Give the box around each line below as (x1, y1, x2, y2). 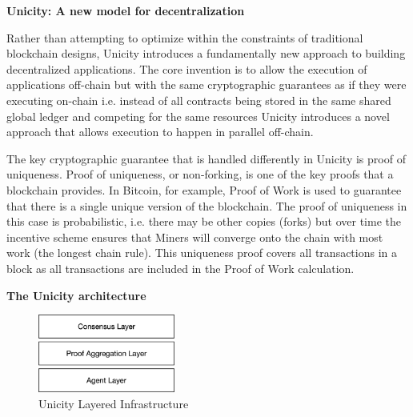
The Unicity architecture (6, 287, 146, 303)
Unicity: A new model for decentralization (6, 2, 245, 18)
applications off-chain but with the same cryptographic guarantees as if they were (6, 76, 407, 93)
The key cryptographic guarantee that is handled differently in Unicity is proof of (6, 150, 406, 166)
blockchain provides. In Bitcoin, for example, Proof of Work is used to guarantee (6, 181, 402, 198)
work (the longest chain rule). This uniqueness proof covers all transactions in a (6, 244, 398, 261)
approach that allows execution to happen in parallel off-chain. (6, 123, 314, 140)
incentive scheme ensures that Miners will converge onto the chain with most (6, 228, 383, 245)
